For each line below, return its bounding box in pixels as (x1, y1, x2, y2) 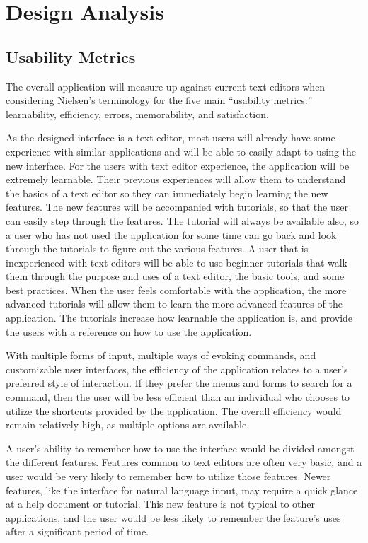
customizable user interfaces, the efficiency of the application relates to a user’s (6, 361, 348, 376)
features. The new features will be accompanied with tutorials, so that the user (6, 199, 348, 214)
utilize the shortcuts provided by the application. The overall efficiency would (6, 403, 342, 418)
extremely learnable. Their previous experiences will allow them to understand (6, 172, 346, 187)
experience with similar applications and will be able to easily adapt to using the (6, 144, 357, 158)
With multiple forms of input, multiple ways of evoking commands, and (6, 348, 316, 363)
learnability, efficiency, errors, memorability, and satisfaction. (6, 106, 269, 121)
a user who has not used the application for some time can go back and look (6, 227, 337, 242)
